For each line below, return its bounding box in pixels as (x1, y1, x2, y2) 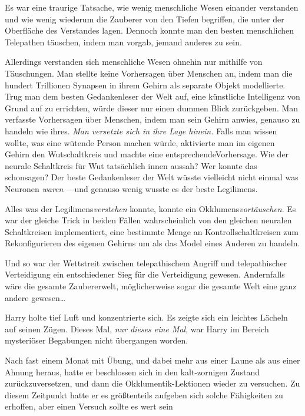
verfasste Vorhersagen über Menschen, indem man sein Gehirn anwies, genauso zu (5, 113, 300, 126)
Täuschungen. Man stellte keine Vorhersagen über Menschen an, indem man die (5, 67, 293, 79)
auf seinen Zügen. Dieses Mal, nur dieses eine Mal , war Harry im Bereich (5, 322, 269, 335)
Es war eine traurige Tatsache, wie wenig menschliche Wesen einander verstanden (5, 1, 299, 13)
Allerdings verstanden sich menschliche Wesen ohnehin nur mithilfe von (5, 55, 263, 68)
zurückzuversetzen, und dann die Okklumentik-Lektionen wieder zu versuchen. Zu (5, 377, 300, 389)
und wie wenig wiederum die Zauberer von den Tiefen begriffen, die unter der (5, 12, 284, 25)
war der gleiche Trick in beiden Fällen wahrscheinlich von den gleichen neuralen (5, 214, 292, 226)
